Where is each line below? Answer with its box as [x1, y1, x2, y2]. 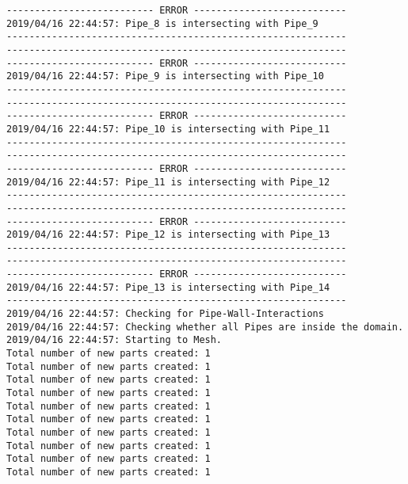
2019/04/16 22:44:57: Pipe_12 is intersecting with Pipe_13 [6, 229, 330, 241]
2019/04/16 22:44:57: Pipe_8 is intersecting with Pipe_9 [6, 17, 318, 29]
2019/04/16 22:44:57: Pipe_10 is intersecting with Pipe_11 [6, 123, 330, 135]
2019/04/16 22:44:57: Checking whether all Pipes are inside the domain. [6, 321, 404, 333]
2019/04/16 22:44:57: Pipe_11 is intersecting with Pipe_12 [6, 176, 330, 188]
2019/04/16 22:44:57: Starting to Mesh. [6, 334, 223, 346]
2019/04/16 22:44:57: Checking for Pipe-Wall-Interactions [6, 308, 324, 320]
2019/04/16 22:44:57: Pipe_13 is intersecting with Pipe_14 [6, 281, 330, 293]
